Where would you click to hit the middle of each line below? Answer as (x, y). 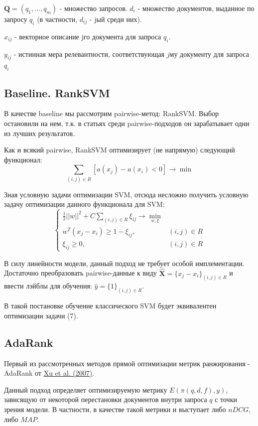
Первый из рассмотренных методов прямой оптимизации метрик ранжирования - (127, 363)
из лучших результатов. (40, 133)
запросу (16, 19)
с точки (226, 399)
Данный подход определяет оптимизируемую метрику (86, 389)
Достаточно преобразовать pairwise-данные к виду (80, 273)
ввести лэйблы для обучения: (48, 286)
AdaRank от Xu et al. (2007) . (49, 373)
